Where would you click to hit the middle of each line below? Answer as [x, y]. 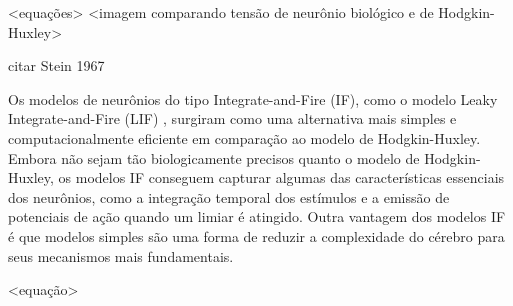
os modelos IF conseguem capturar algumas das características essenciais [281, 177]
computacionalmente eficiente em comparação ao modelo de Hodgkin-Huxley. [244, 137]
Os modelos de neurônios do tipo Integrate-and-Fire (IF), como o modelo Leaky [253, 98]
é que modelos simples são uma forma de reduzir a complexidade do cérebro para [256, 235]
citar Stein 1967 [56, 65]
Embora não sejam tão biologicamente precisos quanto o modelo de [214, 157]
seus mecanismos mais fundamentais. [121, 255]
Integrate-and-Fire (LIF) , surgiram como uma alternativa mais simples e [232, 118]
